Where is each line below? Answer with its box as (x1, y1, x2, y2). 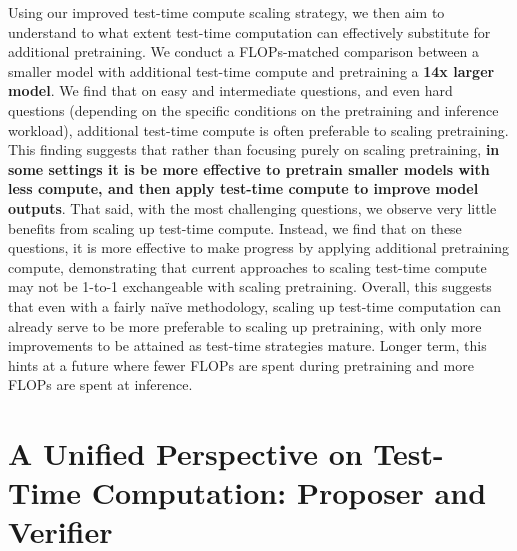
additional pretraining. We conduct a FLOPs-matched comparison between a (8, 41, 480, 62)
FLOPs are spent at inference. (8, 374, 193, 395)
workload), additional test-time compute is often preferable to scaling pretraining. (8, 119, 509, 140)
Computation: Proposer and (91, 472, 487, 513)
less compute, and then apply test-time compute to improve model (8, 178, 479, 199)
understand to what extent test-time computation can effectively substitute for (8, 21, 491, 42)
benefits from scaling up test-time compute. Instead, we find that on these (8, 217, 462, 238)
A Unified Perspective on (8, 433, 363, 474)
